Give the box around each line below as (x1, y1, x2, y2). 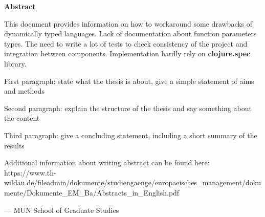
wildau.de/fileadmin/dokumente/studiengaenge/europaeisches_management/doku (4, 177, 261, 188)
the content (4, 113, 40, 123)
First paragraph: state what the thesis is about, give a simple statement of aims (4, 75, 254, 86)
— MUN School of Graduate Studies (4, 204, 119, 215)
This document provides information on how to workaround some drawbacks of (4, 18, 253, 29)
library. (4, 58, 27, 69)
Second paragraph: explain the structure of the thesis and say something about (4, 102, 252, 113)
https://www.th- (4, 167, 56, 178)
